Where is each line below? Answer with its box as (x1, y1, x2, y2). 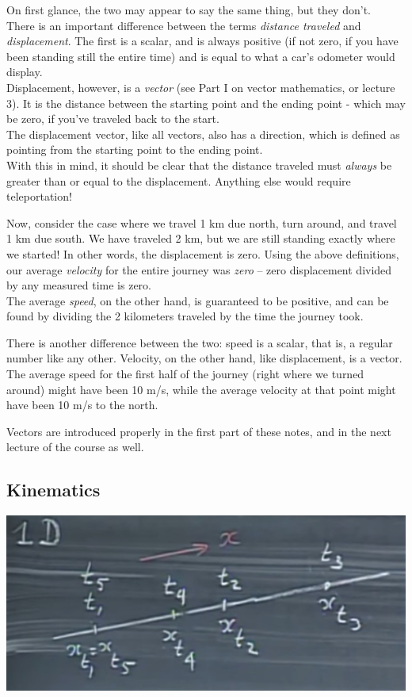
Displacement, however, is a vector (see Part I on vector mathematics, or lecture (6, 79, 395, 95)
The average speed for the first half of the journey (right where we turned (6, 366, 364, 382)
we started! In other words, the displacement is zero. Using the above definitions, (6, 245, 399, 262)
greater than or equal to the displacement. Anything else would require (6, 172, 351, 189)
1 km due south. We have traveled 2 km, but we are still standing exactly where (6, 230, 395, 247)
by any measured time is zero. (6, 277, 151, 293)
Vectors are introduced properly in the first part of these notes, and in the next (6, 423, 391, 439)
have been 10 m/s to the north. (6, 396, 158, 413)
